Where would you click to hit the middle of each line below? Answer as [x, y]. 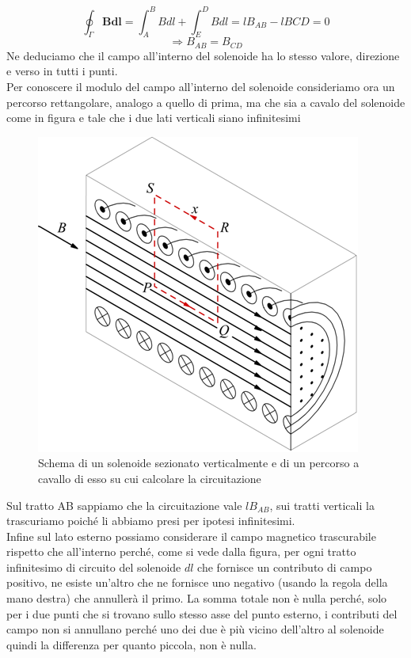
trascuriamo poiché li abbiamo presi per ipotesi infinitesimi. [151, 521]
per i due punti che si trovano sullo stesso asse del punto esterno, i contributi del [202, 613]
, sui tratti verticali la [322, 505]
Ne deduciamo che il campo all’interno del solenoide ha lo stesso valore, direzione [203, 55]
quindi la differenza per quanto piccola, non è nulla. [131, 644]
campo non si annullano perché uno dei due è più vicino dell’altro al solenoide [195, 629]
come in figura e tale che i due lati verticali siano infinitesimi [154, 118]
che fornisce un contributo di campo [285, 567]
